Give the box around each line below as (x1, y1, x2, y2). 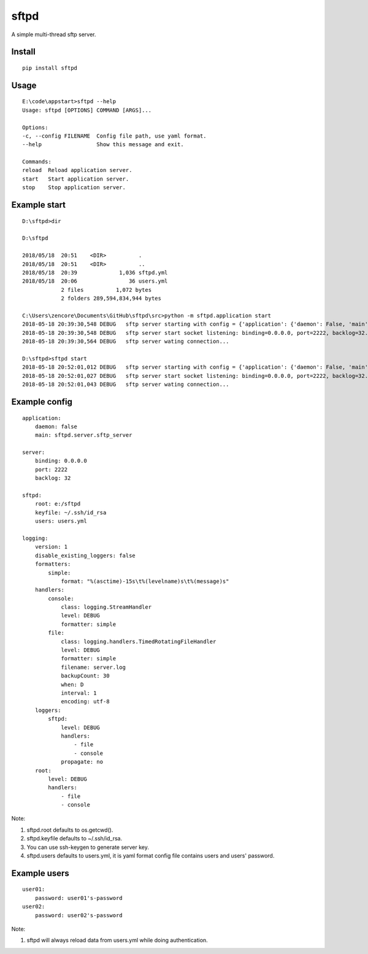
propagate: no (61, 759, 104, 765)
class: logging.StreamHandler (61, 604, 152, 611)
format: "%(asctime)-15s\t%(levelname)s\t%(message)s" (61, 577, 229, 585)
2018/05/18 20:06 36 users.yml (22, 278, 168, 285)
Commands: (22, 158, 52, 165)
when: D (61, 681, 84, 688)
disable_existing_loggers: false (34, 552, 136, 559)
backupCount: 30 (61, 673, 110, 679)
